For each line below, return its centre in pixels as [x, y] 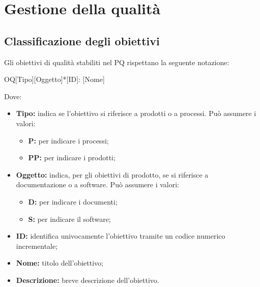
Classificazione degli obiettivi [82, 40]
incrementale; [37, 246]
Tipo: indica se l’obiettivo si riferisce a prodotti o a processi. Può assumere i [136, 113]
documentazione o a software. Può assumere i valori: [97, 184]
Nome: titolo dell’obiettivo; [60, 263]
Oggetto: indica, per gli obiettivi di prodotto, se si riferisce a [112, 174]
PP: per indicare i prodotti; [72, 157]
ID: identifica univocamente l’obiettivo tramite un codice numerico [121, 236]
